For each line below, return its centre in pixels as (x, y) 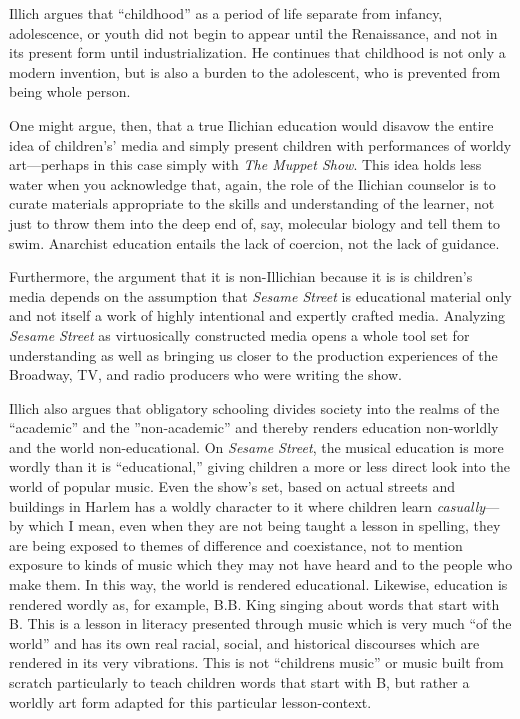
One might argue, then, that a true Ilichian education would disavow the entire (251, 124)
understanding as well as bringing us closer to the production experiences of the (253, 354)
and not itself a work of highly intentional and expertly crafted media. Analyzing (257, 315)
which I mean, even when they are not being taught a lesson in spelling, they (264, 525)
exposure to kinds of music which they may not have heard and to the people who (261, 564)
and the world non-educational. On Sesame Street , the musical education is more (256, 446)
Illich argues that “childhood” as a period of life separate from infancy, (226, 13)
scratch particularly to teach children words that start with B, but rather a (239, 682)
